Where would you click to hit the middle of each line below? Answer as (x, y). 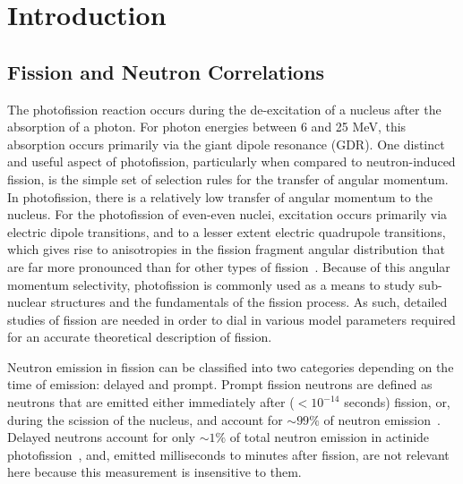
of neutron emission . (382, 419)
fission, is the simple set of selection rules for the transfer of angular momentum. (228, 178)
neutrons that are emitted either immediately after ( (151, 402)
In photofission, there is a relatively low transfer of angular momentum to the (220, 196)
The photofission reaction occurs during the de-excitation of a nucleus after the (224, 109)
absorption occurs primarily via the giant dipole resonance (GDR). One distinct (226, 144)
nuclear (27, 302)
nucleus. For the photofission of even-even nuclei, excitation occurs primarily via (227, 214)
